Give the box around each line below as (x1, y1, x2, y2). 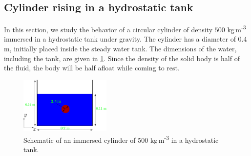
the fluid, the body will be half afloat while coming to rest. (4, 63, 180, 73)
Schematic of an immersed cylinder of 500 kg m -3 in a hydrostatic (23, 134, 219, 145)
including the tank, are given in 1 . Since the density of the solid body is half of (4, 53, 240, 63)
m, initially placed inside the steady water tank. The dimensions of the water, (4, 44, 237, 54)
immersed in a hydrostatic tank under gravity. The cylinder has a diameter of (4, 34, 236, 44)
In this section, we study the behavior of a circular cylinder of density (4, 24, 213, 34)
